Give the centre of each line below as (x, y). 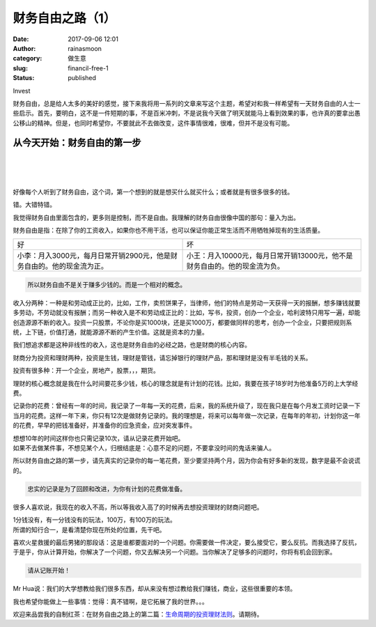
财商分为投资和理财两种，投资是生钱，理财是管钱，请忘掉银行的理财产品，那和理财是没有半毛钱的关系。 (162, 357)
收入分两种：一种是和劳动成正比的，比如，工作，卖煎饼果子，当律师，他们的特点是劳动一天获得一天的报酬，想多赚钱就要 (187, 302)
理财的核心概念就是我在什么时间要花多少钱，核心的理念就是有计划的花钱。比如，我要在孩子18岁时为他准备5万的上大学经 (186, 383)
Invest (22, 91)
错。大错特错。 (34, 205)
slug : (20, 68)
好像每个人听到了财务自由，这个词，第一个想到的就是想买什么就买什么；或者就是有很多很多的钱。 (153, 192)
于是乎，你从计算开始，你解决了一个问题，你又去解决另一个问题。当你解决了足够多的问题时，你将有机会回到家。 (174, 552)
